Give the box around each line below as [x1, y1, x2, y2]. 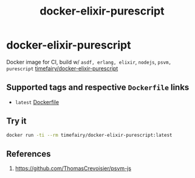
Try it [6, 116, 27, 127]
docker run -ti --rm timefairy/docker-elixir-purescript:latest [6, 132, 173, 138]
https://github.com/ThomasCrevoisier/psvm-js [15, 165, 132, 172]
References [6, 148, 51, 159]
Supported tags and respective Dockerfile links [6, 82, 190, 93]
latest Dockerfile [15, 98, 60, 105]
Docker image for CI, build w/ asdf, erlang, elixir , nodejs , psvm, [6, 58, 172, 65]
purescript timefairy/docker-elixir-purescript [6, 65, 118, 72]
